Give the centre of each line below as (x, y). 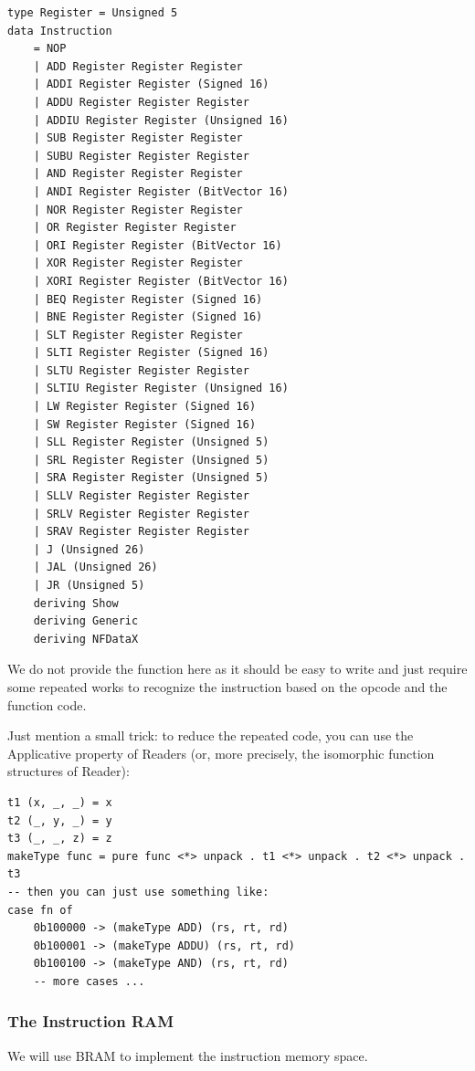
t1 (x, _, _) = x (60, 802)
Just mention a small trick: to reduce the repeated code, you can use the (211, 735)
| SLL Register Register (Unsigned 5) (151, 442)
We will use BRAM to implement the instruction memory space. (188, 1055)
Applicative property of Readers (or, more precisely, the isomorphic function (221, 753)
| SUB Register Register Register (138, 138)
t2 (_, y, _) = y (60, 820)
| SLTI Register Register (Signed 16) (151, 353)
